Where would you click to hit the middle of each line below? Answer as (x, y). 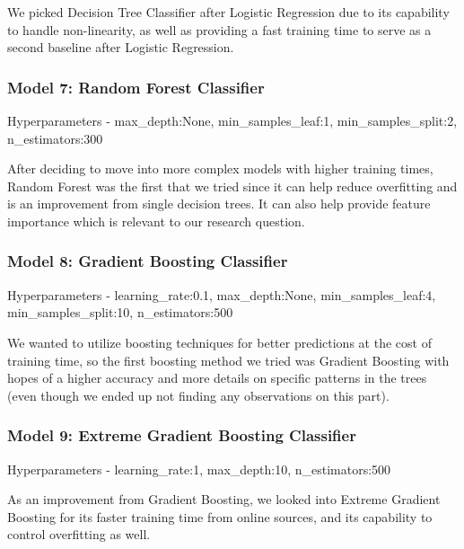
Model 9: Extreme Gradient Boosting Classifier (182, 435)
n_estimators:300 (55, 138)
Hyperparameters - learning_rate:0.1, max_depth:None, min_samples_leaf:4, (222, 294)
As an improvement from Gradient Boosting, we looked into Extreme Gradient (224, 499)
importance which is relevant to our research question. (156, 221)
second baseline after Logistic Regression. (121, 47)
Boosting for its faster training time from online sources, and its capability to (220, 516)
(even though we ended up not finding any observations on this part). (198, 395)
